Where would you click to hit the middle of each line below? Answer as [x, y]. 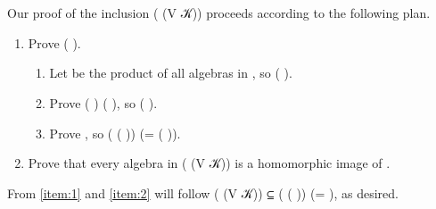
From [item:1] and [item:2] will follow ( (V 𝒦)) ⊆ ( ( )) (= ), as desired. [203, 192]
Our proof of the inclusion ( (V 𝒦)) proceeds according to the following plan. [219, 13]
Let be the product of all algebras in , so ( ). [171, 73]
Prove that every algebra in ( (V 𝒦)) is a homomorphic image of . [209, 163]
